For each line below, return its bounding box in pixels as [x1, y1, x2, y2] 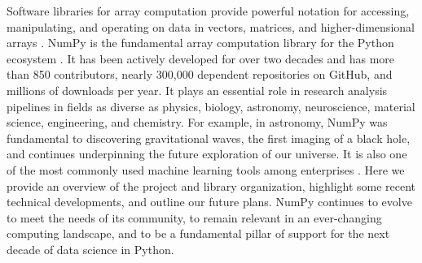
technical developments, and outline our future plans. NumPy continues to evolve [7, 193, 412, 210]
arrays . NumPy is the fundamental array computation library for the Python [7, 34, 394, 51]
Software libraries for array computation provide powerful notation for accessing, [7, 2, 410, 19]
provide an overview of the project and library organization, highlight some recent [7, 177, 416, 194]
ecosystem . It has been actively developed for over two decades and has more [7, 50, 395, 67]
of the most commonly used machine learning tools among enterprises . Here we [7, 161, 405, 178]
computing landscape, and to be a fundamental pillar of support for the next [7, 225, 390, 242]
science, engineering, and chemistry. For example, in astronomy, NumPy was [7, 114, 388, 131]
